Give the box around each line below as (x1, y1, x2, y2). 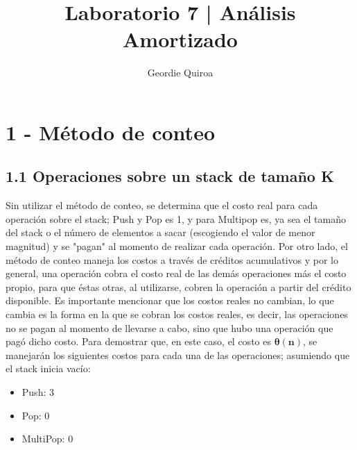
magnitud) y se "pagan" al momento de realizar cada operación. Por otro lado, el (6, 239, 348, 253)
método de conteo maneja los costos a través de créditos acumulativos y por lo (6, 252, 339, 267)
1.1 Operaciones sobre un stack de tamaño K (6, 165, 334, 187)
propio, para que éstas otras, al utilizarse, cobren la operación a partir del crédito (6, 279, 351, 294)
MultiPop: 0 (21, 431, 73, 446)
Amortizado (123, 25, 238, 53)
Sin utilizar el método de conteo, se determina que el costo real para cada (6, 198, 318, 212)
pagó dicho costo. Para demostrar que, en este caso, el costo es (6, 334, 271, 349)
